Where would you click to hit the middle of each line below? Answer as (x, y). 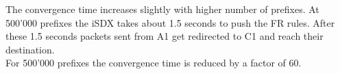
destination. (30, 49)
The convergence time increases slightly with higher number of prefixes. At (162, 9)
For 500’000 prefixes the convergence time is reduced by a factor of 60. (154, 63)
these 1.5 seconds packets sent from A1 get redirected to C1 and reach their (165, 36)
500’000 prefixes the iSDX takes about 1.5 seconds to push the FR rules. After (170, 22)
